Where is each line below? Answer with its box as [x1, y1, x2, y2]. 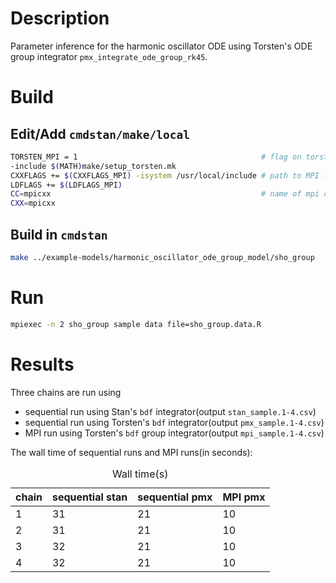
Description [10, 7, 110, 30]
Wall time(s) [112, 467, 169, 481]
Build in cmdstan [10, 226, 108, 243]
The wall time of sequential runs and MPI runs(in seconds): [10, 446, 253, 458]
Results [10, 353, 75, 376]
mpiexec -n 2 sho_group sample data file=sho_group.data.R [10, 319, 262, 329]
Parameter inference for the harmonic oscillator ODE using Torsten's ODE [10, 40, 313, 52]
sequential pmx [137, 490, 213, 504]
